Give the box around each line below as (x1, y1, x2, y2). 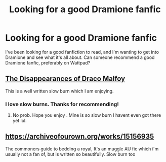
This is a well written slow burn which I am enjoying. (5, 88, 114, 94)
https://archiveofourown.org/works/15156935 (5, 132, 154, 141)
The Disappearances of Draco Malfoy (5, 75, 126, 83)
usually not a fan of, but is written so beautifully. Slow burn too (5, 151, 136, 157)
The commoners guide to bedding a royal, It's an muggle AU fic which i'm (5, 146, 159, 152)
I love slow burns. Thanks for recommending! (5, 101, 119, 108)
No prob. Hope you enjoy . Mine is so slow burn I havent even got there (12, 112, 161, 118)
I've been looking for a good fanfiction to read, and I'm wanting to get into (5, 49, 159, 55)
